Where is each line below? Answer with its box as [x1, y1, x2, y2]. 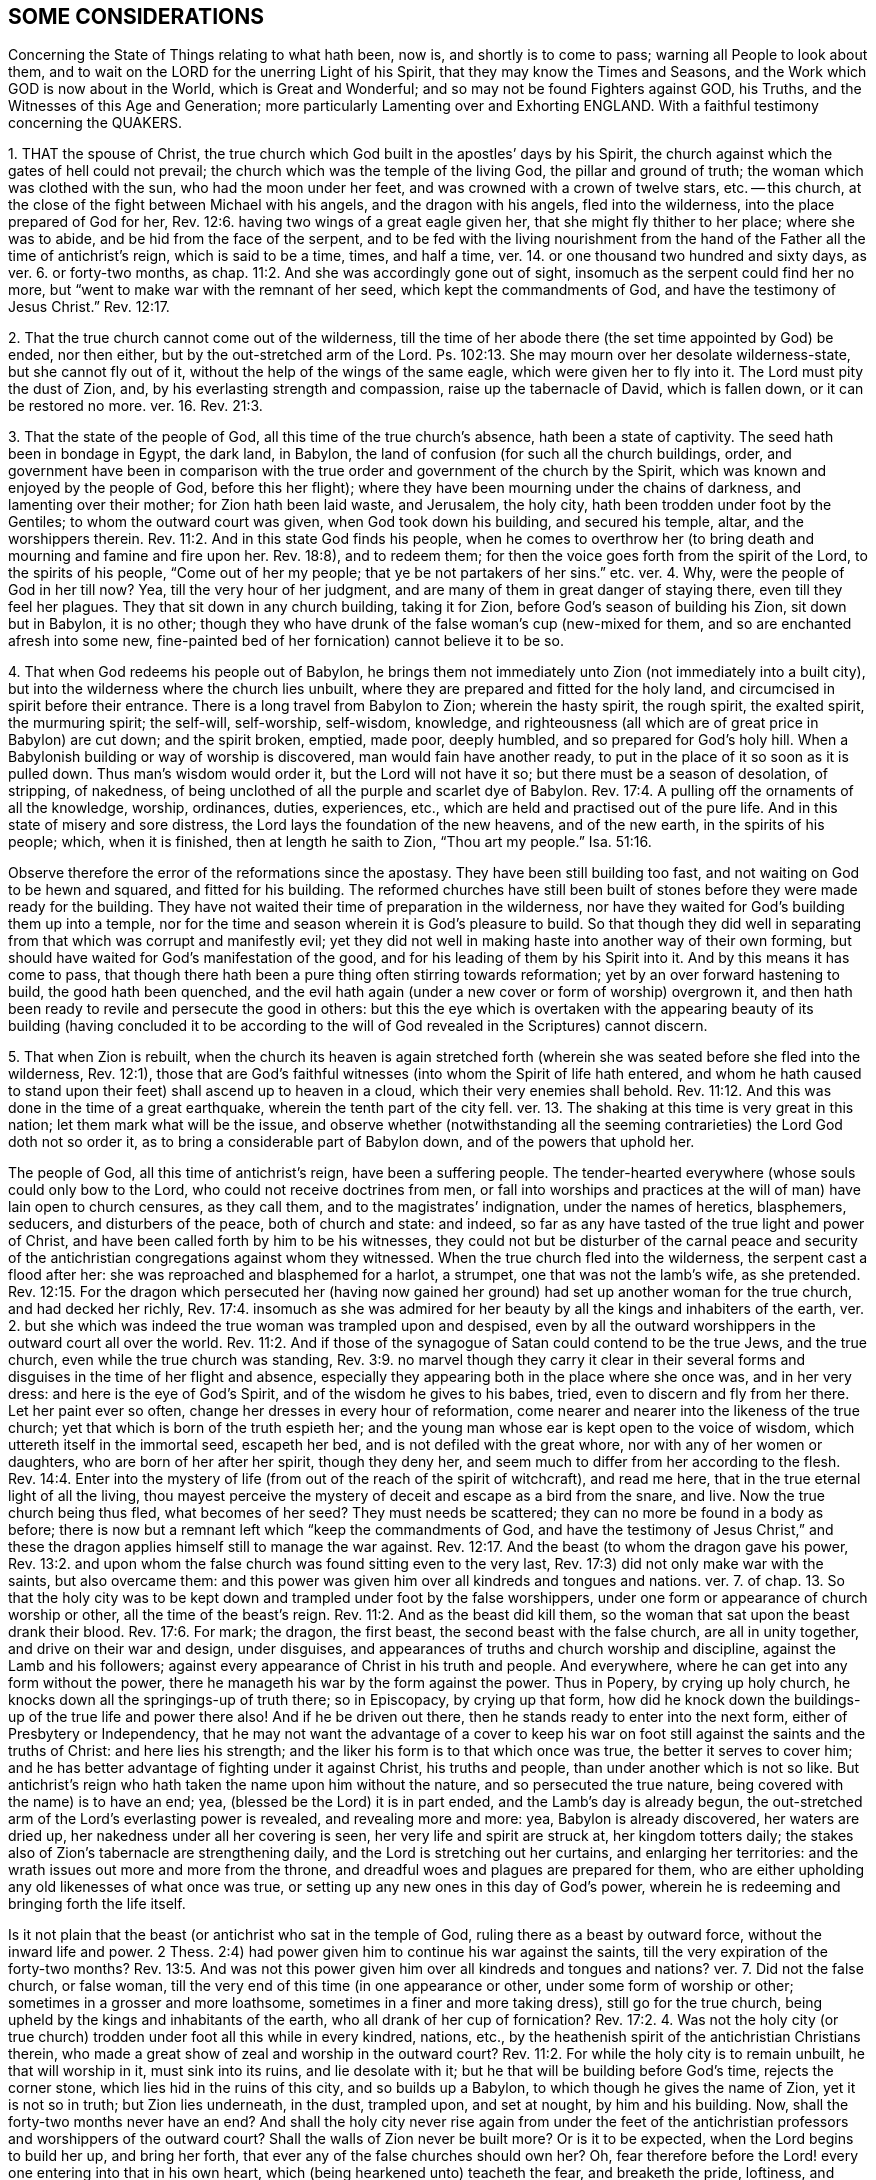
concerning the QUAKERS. [8, 114, 183, 132]
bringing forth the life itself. [8, 1895, 186, 1913]
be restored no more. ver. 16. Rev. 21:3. [8, 397, 263, 415]
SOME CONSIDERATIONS [8, 4, 264, 29]
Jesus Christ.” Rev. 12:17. [8, 298, 170, 316]
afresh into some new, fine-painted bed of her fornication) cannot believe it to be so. [8, 632, 564, 650]
